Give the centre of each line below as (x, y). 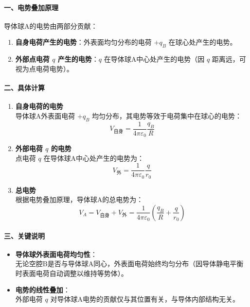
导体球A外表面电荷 (45, 115)
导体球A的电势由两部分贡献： (51, 26)
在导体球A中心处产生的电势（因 (154, 59)
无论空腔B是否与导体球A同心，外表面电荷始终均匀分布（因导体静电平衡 (129, 264)
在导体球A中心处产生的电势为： (94, 158)
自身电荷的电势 (39, 106)
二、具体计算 (24, 87)
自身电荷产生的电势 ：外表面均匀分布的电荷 (83, 42)
